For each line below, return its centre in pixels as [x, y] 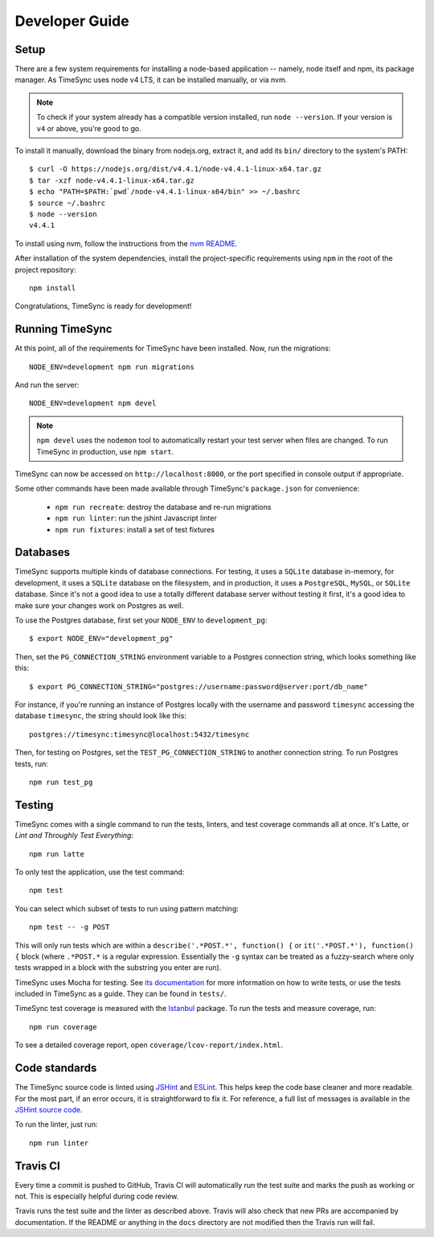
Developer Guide [72, 21]
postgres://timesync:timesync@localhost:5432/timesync [139, 734]
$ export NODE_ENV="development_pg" [101, 639]
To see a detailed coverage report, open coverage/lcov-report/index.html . [149, 1045]
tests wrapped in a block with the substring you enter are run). [118, 968]
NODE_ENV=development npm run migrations [112, 367]
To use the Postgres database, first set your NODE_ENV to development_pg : [141, 620]
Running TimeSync [63, 329]
